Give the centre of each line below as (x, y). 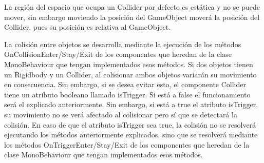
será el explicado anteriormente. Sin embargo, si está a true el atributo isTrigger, (131, 104)
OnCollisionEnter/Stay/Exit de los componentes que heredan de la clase (118, 54)
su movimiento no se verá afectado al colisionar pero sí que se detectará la (121, 114)
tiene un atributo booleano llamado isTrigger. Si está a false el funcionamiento (127, 94)
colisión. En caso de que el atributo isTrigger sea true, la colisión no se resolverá (130, 124)
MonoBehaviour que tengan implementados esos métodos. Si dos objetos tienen (129, 64)
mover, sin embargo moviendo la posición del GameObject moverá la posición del (132, 17)
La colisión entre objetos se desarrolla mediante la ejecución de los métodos (123, 44)
